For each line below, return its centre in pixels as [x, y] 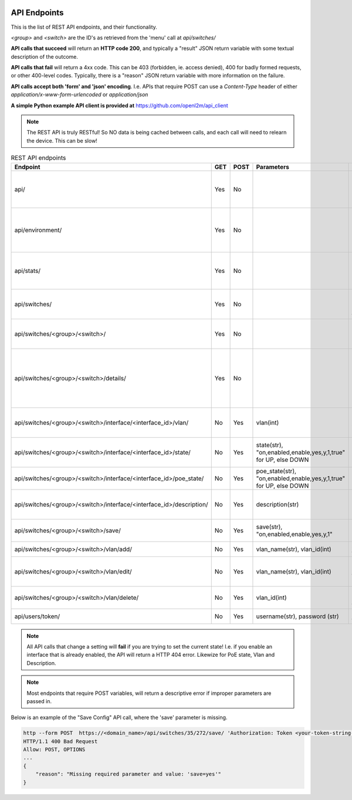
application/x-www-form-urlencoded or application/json [79, 94]
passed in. [39, 701]
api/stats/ [28, 271]
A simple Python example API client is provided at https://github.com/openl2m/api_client [119, 105]
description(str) [277, 504]
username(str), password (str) [298, 616]
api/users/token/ [37, 616]
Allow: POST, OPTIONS [54, 750]
